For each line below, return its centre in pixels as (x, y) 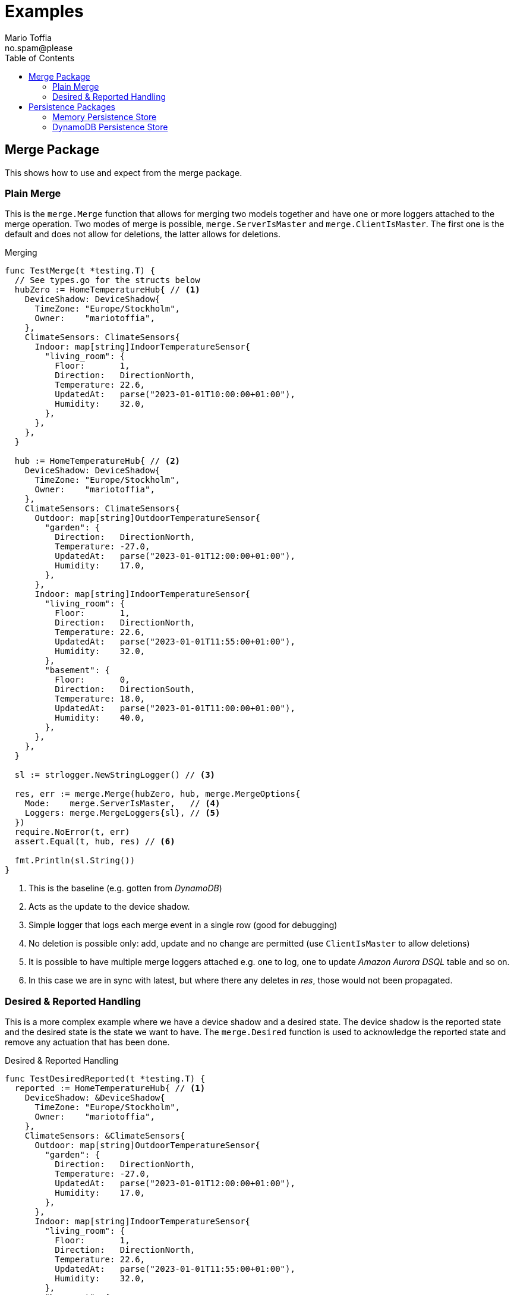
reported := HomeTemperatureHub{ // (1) (110, 1088)
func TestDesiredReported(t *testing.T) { (105, 1079)
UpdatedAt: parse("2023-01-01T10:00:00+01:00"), (175, 395)
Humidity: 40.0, (100, 718)
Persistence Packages (72, 106)
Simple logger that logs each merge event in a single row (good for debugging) (183, 925)
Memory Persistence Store (105, 117)
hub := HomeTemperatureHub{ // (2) (97, 461)
